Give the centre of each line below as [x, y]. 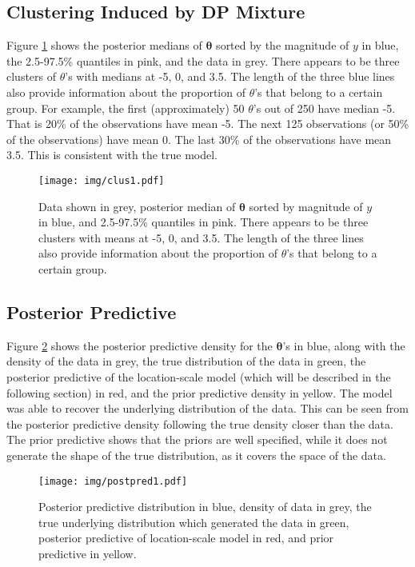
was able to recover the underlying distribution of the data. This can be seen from [207, 408]
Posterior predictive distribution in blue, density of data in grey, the [205, 507]
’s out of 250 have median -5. [324, 108]
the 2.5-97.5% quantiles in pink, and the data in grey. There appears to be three [203, 60]
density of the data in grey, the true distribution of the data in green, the [186, 361]
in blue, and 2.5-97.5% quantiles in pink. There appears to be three [204, 222]
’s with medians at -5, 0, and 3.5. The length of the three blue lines [230, 76]
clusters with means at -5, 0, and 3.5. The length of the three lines [201, 237]
